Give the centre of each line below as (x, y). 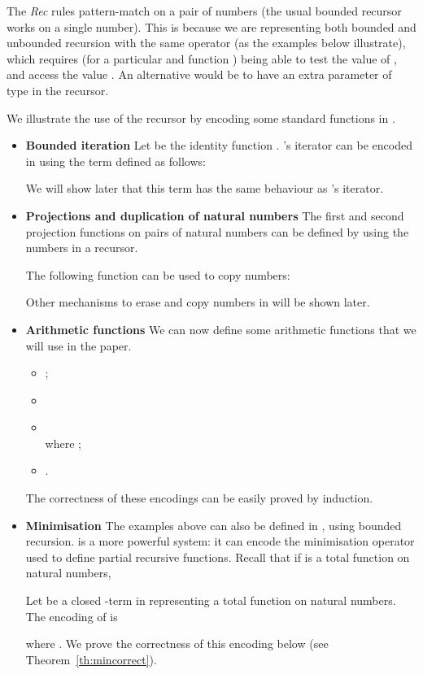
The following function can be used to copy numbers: (158, 274)
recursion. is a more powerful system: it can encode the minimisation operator (220, 541)
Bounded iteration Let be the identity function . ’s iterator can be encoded (219, 145)
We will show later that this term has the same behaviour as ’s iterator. (205, 188)
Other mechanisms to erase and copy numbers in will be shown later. (198, 302)
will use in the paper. (78, 345)
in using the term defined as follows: (116, 161)
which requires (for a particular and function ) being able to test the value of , (202, 58)
